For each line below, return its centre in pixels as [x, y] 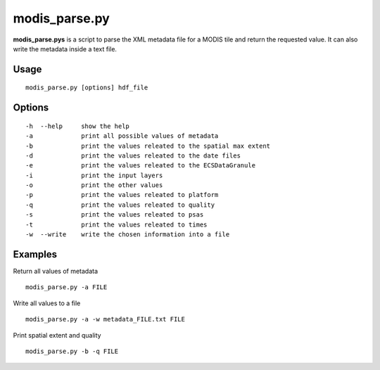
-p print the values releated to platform [122, 195]
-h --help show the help [78, 126]
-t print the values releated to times [116, 224]
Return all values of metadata [56, 271]
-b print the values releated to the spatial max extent [148, 146]
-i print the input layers [94, 175]
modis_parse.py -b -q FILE [72, 351]
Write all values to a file [47, 303]
